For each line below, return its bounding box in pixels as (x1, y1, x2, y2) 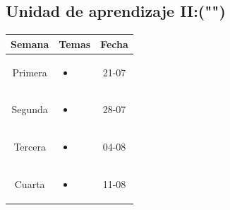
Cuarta (14, 177, 45, 192)
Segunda (11, 102, 48, 117)
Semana (11, 36, 49, 51)
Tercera (13, 139, 46, 154)
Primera (12, 64, 47, 79)
